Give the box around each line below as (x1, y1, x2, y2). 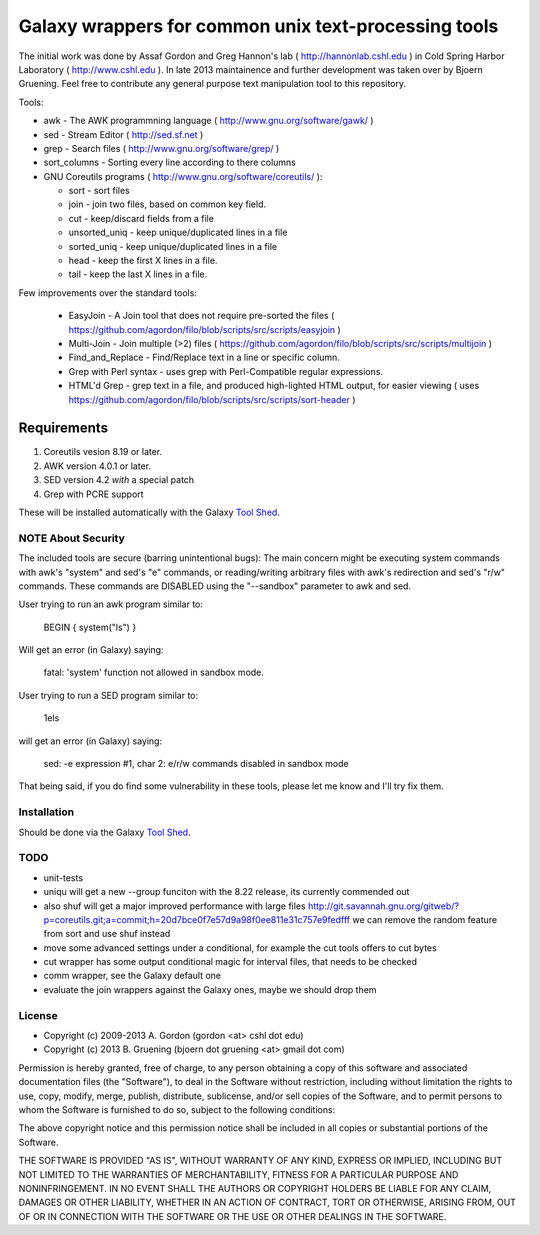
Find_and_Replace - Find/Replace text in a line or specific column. (68, 351, 340, 364)
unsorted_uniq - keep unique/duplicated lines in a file (68, 226, 288, 239)
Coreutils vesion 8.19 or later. (43, 446, 163, 458)
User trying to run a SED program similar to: (18, 689, 199, 701)
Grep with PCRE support (43, 488, 144, 500)
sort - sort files (68, 185, 130, 197)
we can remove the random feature (351, 913, 498, 925)
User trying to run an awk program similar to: (18, 598, 204, 610)
